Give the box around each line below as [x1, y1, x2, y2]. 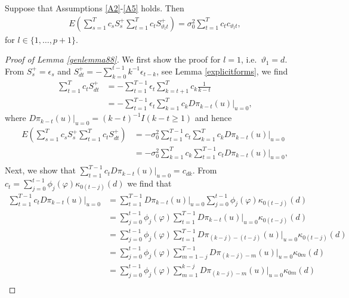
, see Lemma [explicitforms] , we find [156, 64, 288, 77]
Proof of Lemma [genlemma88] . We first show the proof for [5, 53, 221, 66]
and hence [194, 111, 232, 124]
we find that [127, 177, 172, 190]
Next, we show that [5, 164, 76, 176]
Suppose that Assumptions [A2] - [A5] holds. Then [5, 2, 184, 14]
